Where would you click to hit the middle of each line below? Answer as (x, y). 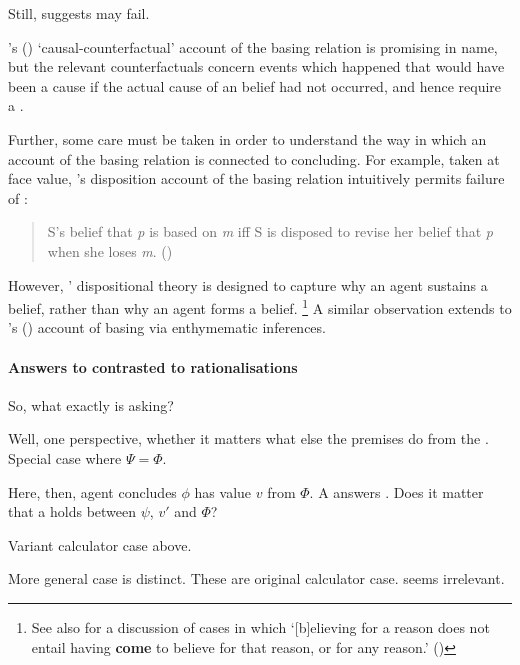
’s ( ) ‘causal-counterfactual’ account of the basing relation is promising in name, (253, 46)
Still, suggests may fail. (79, 13)
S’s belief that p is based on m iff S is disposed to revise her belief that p (270, 231)
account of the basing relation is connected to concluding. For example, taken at (254, 158)
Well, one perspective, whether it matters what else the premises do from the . (248, 438)
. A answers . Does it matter (396, 491)
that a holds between (72, 511)
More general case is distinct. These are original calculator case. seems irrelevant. (256, 578)
